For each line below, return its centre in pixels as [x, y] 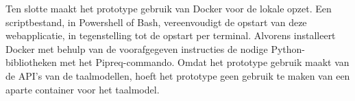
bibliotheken [31, 62]
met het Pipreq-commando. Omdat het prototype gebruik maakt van [205, 62]
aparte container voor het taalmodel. [83, 89]
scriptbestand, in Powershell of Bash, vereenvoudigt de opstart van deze [156, 22]
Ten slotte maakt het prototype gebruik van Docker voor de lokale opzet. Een [169, 8]
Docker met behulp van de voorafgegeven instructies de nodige [137, 48]
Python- [288, 48]
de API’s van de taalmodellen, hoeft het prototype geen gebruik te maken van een [178, 75]
